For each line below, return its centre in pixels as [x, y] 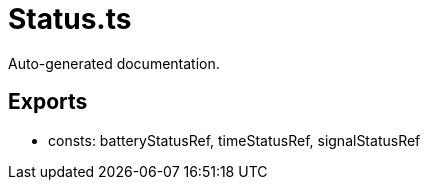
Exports [48, 102]
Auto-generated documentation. [114, 63]
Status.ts [70, 19]
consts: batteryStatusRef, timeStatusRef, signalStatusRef [234, 140]
